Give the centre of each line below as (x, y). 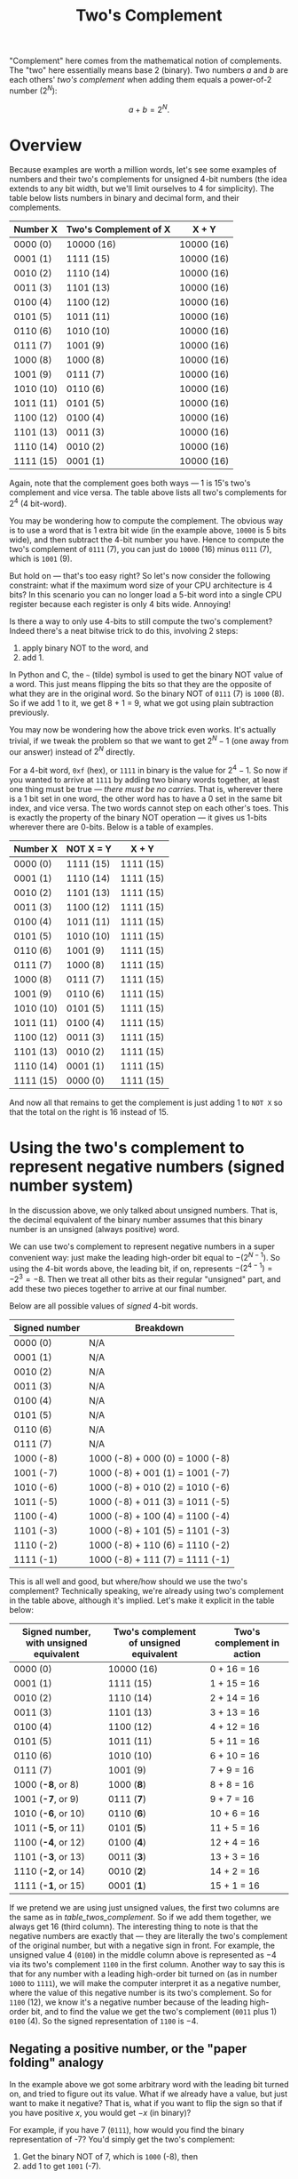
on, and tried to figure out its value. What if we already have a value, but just (149, 2094)
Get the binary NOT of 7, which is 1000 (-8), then (110, 2156)
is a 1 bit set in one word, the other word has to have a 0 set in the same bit (146, 799)
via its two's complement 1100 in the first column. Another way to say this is (147, 1964)
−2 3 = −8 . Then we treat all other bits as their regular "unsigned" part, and (145, 1278)
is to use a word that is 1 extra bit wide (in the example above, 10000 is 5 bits (148, 531)
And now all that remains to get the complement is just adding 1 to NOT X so (146, 1102)
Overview (46, 145)
